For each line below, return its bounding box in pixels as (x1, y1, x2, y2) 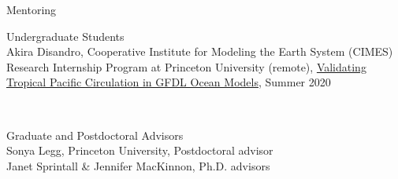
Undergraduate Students (6, 27, 125, 44)
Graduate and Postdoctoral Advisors (6, 126, 184, 143)
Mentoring (6, 2, 57, 17)
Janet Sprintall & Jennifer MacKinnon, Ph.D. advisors (6, 157, 270, 174)
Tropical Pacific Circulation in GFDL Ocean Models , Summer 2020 (6, 74, 331, 90)
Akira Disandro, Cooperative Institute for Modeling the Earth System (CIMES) (6, 43, 393, 60)
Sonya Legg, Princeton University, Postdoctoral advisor (6, 142, 273, 159)
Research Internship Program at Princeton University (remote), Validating (6, 58, 366, 75)
